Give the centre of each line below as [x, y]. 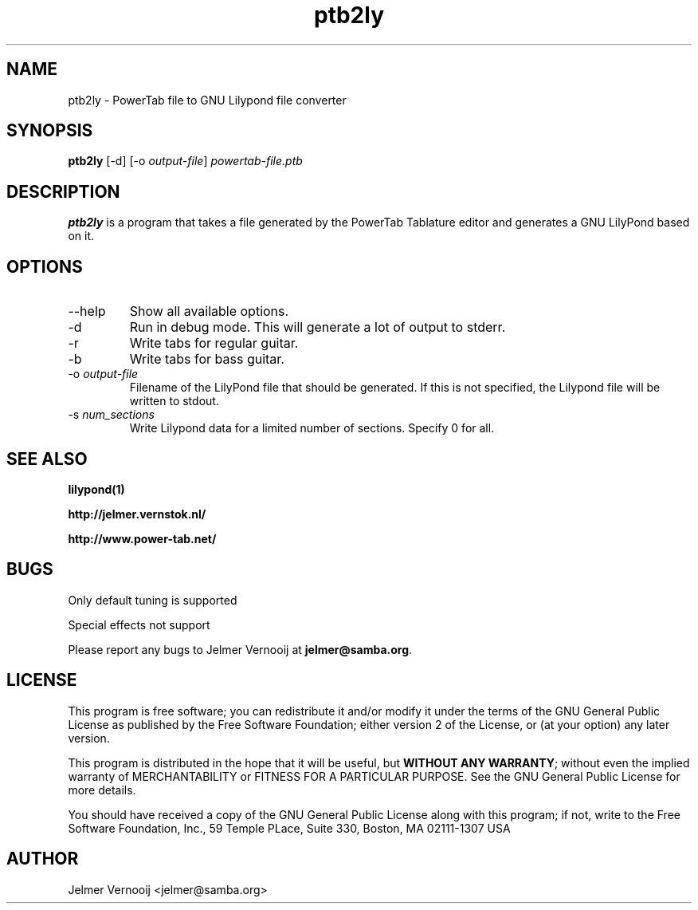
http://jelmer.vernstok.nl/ [137, 514]
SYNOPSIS [50, 131]
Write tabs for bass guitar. [207, 359]
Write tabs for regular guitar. [214, 343]
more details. [102, 790]
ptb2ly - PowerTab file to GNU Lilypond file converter [207, 100]
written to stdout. [174, 401]
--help [87, 311]
